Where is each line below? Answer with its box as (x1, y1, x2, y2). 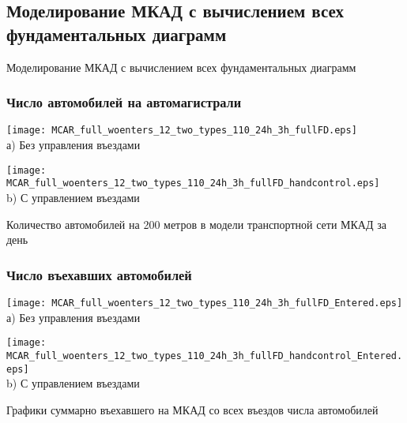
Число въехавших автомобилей (6, 264, 192, 284)
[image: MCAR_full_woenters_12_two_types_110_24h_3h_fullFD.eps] (6, 125, 357, 137)
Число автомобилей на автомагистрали (6, 92, 242, 112)
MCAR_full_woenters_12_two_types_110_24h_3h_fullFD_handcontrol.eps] (6, 178, 380, 189)
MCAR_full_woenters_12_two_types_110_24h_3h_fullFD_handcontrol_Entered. (6, 350, 403, 361)
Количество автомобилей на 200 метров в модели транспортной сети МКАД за (6, 215, 386, 232)
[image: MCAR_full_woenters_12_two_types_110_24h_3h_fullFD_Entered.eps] (6, 297, 403, 309)
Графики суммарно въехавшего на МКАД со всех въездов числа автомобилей (6, 401, 379, 417)
